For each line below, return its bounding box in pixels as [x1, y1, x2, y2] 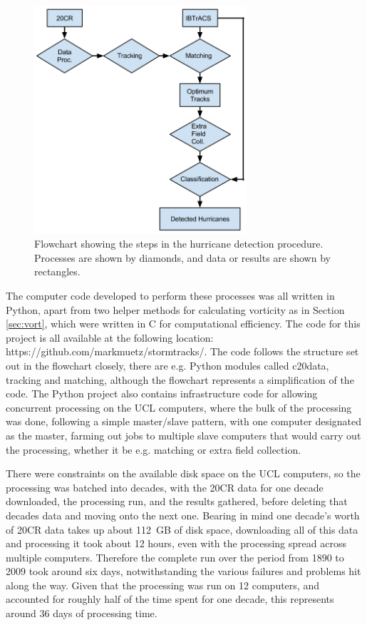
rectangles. [34, 264, 81, 279]
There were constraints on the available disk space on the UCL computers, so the [6, 466, 361, 481]
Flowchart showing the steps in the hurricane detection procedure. [34, 236, 324, 251]
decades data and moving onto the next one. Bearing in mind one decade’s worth [6, 507, 360, 522]
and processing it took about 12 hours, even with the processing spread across [6, 536, 346, 551]
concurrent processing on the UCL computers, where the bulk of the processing [6, 400, 352, 415]
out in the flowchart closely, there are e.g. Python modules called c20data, [6, 357, 329, 372]
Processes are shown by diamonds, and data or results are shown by [34, 250, 331, 265]
